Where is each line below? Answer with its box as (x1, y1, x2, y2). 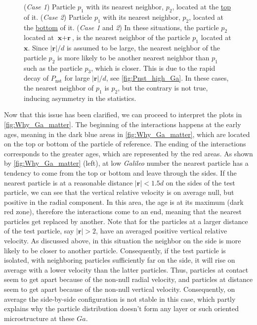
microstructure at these (4, 313, 75, 323)
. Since (28, 43, 48, 53)
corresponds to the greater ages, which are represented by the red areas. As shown (4, 148, 253, 158)
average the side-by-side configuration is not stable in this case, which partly (4, 293, 236, 304)
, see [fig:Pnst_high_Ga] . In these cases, (106, 73, 229, 83)
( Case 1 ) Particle (24, 1, 76, 11)
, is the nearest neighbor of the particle (72, 32, 190, 43)
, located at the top (172, 1, 231, 11)
